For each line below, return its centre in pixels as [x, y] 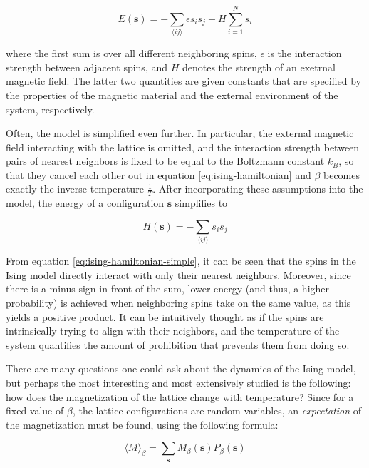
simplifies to [201, 203]
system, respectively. [50, 109]
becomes [341, 174]
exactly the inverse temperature [75, 189]
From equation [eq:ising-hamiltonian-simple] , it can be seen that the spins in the [181, 261]
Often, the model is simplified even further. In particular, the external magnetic [180, 133]
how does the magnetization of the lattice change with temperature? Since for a [180, 396]
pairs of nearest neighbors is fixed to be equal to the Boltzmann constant [165, 161]
